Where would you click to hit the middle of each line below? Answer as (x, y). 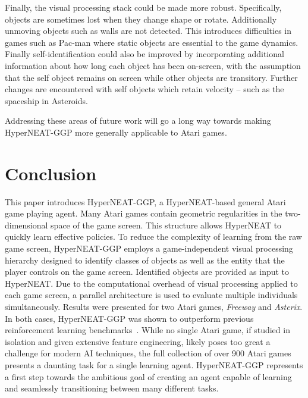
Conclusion (51, 173)
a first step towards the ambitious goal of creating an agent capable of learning (148, 376)
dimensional (26, 225)
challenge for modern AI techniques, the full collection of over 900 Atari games (148, 353)
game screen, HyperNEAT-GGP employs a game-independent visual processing (149, 248)
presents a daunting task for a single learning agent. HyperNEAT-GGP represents (154, 364)
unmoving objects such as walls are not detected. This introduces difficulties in (148, 31)
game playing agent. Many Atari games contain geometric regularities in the (144, 213)
